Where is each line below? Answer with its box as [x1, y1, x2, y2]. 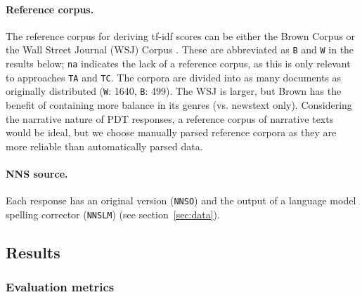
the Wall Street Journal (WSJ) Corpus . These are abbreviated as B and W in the [6, 42, 354, 57]
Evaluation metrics [6, 278, 115, 296]
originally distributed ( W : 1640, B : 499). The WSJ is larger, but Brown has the [6, 84, 342, 98]
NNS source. [6, 166, 68, 180]
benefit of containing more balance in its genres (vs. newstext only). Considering [6, 98, 352, 112]
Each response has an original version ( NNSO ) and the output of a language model [6, 193, 356, 208]
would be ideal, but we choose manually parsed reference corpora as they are [6, 125, 337, 140]
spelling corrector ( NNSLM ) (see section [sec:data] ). [6, 206, 220, 221]
